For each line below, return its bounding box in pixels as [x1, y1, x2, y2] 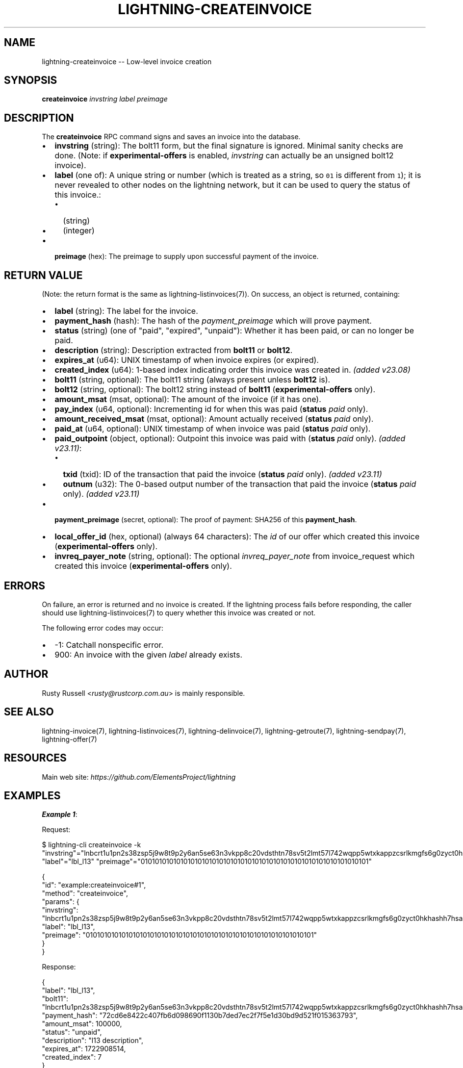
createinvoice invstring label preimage [42, 95, 168, 103]
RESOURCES [4, 752, 67, 764]
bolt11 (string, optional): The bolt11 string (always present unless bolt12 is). [54, 375, 331, 385]
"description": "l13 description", [42, 1036, 144, 1045]
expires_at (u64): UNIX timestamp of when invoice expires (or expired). [54, 355, 319, 365]
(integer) [63, 226, 95, 236]
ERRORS [4, 579, 46, 592]
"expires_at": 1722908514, [42, 1044, 126, 1053]
